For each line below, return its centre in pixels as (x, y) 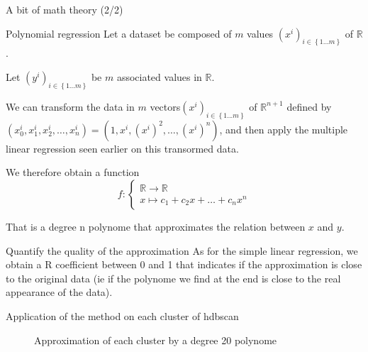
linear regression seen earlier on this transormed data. (122, 148)
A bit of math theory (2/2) (65, 9)
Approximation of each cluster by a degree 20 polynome (156, 340)
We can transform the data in (70, 106)
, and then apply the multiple (284, 129)
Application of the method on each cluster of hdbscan (122, 315)
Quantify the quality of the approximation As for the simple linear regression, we (182, 250)
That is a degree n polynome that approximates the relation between (156, 226)
